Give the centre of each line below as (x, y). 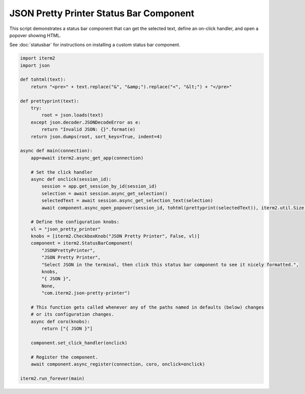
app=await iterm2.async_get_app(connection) (87, 158)
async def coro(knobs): (60, 321)
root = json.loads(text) (72, 115)
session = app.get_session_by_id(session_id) (99, 186)
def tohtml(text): (43, 80)
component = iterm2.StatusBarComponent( (82, 243)
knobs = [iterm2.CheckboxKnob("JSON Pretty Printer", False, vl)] (115, 236)
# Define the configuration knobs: (75, 222)
